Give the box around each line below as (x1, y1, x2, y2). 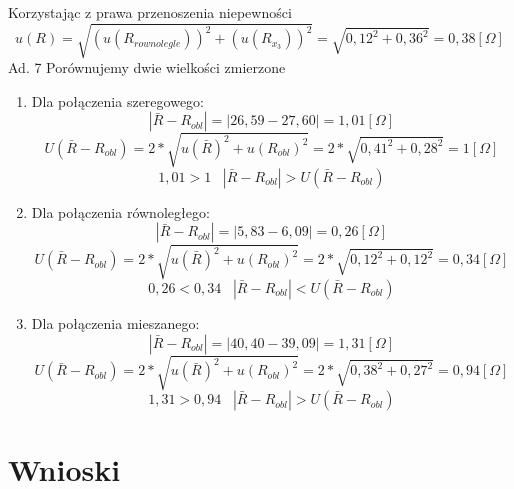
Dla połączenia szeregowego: (31, 90, 204, 111)
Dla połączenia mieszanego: (31, 313, 200, 334)
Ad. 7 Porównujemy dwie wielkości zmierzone (8, 57, 286, 78)
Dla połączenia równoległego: (31, 201, 210, 222)
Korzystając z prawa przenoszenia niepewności (8, 2, 292, 22)
